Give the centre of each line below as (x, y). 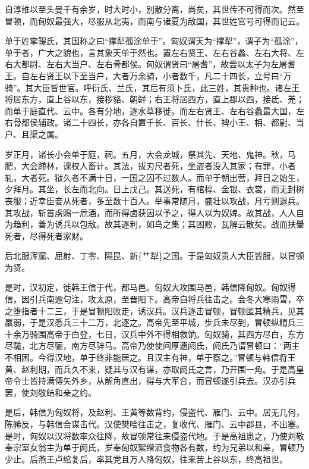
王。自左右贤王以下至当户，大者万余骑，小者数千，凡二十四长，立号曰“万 (148, 75)
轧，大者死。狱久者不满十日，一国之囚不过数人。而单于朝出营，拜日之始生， (154, 177)
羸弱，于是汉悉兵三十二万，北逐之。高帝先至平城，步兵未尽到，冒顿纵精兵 (150, 322)
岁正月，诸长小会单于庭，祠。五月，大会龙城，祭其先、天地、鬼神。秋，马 (150, 154)
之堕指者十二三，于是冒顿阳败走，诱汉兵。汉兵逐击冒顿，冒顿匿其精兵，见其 (154, 310)
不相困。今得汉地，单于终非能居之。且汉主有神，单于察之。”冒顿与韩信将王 (150, 357)
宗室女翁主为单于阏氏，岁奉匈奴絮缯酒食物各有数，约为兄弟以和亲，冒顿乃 (158, 447)
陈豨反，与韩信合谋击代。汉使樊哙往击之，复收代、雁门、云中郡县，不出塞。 (154, 424)
